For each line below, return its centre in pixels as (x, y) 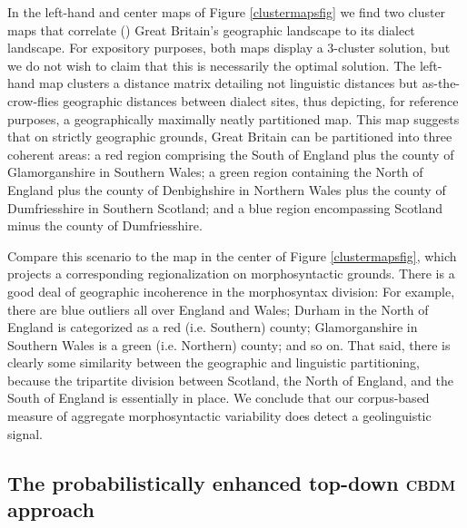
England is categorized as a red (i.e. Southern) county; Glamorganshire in (213, 327)
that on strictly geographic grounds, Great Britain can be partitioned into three (230, 137)
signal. (25, 433)
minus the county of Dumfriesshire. (105, 225)
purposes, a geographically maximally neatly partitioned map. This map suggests (233, 118)
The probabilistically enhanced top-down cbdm (232, 482)
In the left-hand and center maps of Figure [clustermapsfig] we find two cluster (227, 12)
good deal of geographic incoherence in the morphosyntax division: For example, (231, 291)
